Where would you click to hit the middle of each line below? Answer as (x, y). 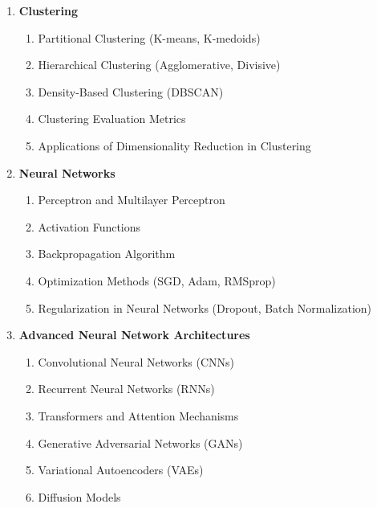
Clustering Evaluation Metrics (112, 119)
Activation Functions (89, 226)
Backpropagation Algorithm (107, 254)
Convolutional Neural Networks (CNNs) (136, 361)
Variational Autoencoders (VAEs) (121, 470)
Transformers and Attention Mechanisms (138, 415)
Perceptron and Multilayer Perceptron (132, 200)
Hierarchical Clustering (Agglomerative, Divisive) (159, 65)
